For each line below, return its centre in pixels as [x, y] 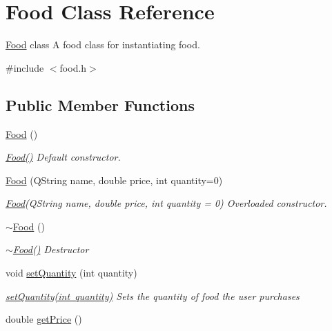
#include [25, 67]
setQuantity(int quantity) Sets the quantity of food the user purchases [153, 295]
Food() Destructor [51, 249]
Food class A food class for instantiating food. [103, 44]
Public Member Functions [100, 104]
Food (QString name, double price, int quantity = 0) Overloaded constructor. [166, 203]
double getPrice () [44, 319]
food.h [73, 67]
